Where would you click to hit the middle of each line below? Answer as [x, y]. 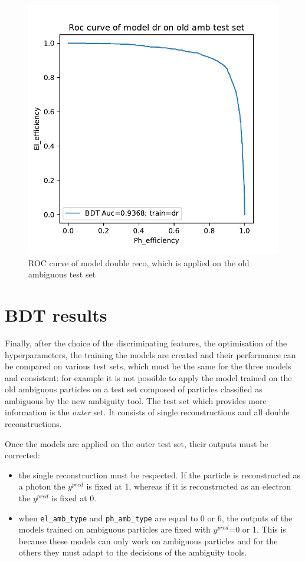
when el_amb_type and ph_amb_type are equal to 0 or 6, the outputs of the [155, 518]
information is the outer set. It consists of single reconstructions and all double [147, 412]
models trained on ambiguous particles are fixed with [114, 529]
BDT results [56, 314]
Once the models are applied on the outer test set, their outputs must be [137, 443]
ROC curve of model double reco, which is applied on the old [139, 262]
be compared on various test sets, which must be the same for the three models [148, 366]
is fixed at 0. [74, 498]
